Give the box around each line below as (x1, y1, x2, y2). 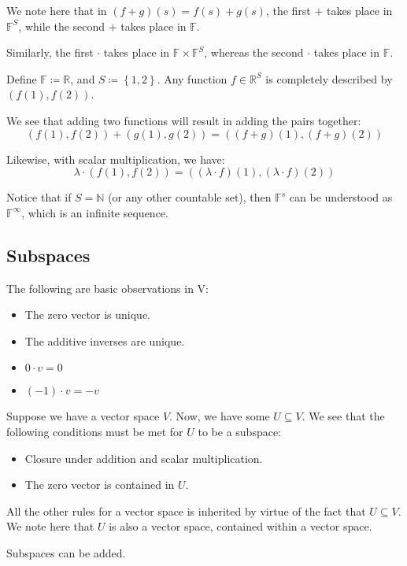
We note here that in (6, 2, 107, 18)
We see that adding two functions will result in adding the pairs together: (6, 112, 361, 128)
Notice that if (6, 189, 72, 205)
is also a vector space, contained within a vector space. (109, 518, 372, 535)
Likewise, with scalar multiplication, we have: (6, 150, 225, 167)
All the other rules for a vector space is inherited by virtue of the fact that (6, 502, 366, 519)
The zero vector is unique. (24, 306, 150, 323)
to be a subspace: (198, 423, 282, 439)
